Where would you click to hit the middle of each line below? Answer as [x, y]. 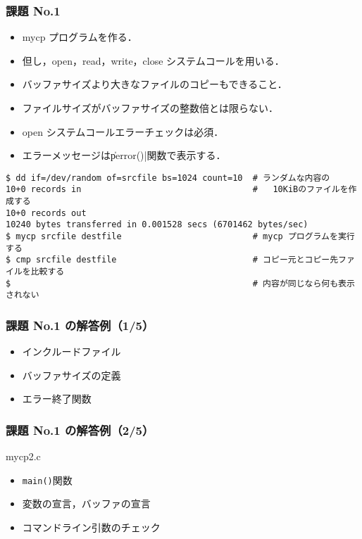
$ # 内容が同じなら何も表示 [180, 283]
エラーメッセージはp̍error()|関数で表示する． [124, 155]
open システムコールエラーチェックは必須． [123, 131]
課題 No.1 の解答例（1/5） [80, 325]
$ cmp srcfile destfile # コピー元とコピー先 [172, 260]
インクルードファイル [71, 351]
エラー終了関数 [57, 399]
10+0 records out [46, 213]
